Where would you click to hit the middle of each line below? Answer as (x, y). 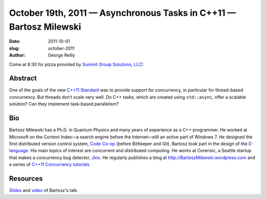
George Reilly (62, 55)
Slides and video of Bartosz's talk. (44, 190)
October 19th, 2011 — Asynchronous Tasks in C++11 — (123, 13)
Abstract (23, 78)
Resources (26, 179)
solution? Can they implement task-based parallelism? (64, 104)
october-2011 (61, 48)
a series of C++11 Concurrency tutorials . (50, 164)
